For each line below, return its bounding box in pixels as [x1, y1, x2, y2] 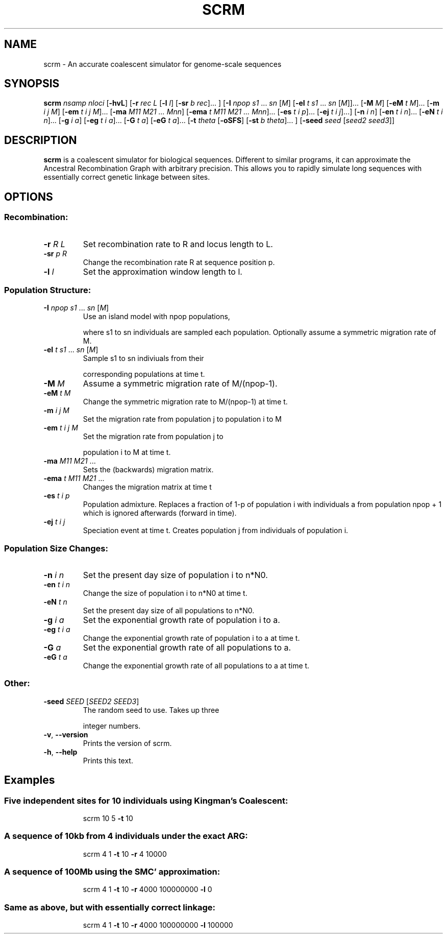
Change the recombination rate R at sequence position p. [83, 257, 275, 267]
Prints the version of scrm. [83, 738, 172, 748]
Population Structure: [4, 284, 91, 295]
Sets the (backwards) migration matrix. [83, 465, 214, 474]
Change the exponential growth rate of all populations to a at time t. [83, 661, 310, 670]
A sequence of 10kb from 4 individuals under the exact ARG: [4, 831, 248, 841]
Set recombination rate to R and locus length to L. [83, 238, 273, 249]
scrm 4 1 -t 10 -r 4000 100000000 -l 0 [83, 885, 212, 894]
